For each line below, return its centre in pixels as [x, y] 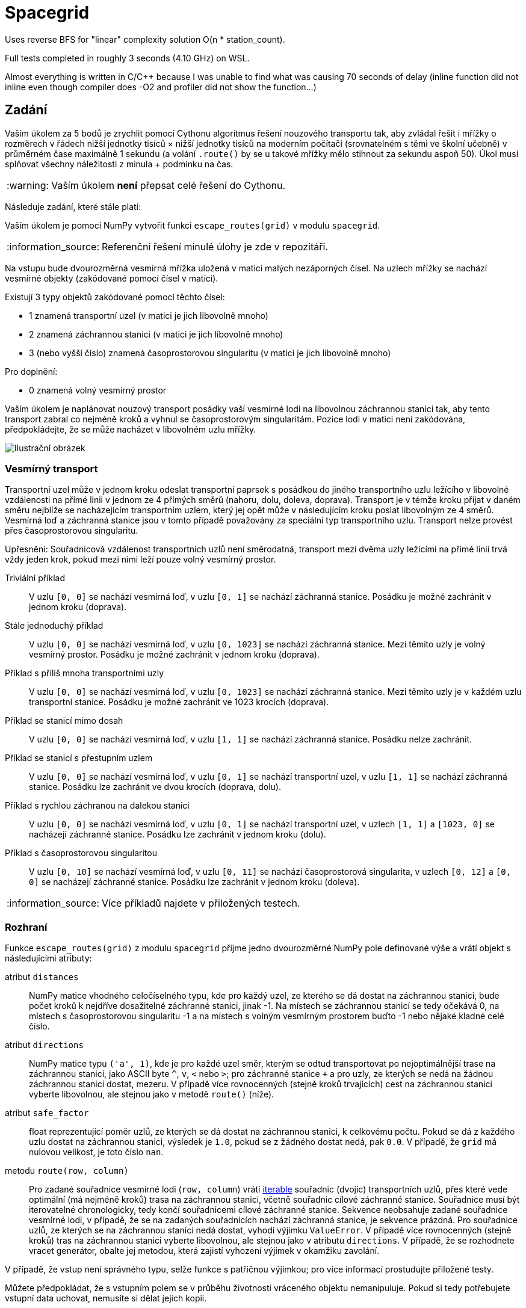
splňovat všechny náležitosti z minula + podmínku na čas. [119, 164]
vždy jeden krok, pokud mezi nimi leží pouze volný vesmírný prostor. [141, 560]
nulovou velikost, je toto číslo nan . [96, 1152]
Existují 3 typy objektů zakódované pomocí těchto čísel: [115, 297]
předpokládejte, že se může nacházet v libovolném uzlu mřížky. [131, 429]
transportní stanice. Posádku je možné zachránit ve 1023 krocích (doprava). [179, 702]
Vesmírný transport [51, 468]
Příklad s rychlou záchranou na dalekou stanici [97, 806]
